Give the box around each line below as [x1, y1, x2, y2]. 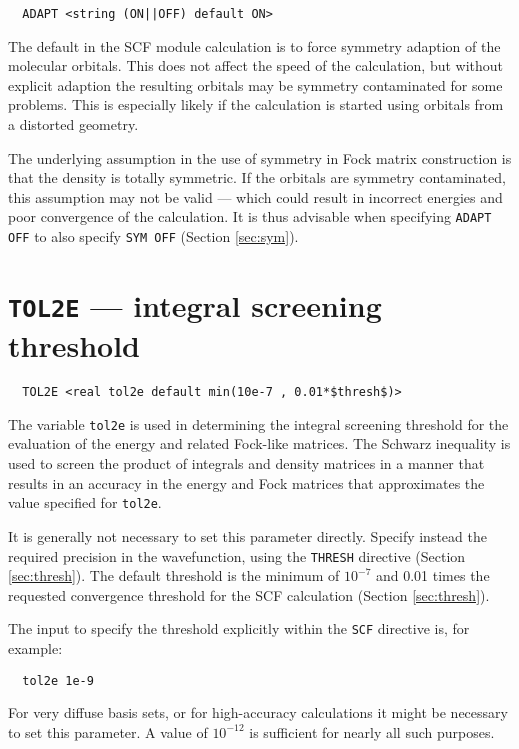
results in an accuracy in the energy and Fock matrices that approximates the [8, 472, 485, 493]
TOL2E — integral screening [8, 284, 382, 325]
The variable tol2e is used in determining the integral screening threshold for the [8, 413, 509, 434]
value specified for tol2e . [8, 492, 162, 513]
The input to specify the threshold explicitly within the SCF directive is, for [8, 618, 470, 639]
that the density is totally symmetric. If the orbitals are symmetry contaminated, [8, 167, 506, 188]
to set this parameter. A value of [8, 721, 208, 742]
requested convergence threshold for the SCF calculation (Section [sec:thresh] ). [8, 584, 490, 605]
